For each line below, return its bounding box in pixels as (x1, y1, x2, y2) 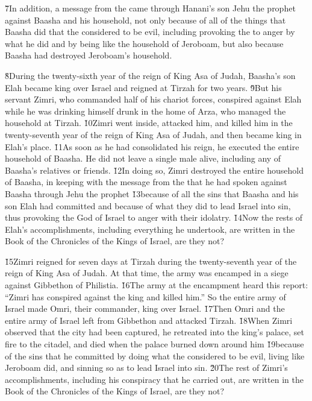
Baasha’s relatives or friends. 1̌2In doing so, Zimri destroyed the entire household (5, 163, 304, 176)
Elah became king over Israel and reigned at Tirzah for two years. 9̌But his (5, 81, 282, 93)
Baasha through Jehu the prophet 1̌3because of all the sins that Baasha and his (5, 187, 299, 200)
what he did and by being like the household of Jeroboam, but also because (5, 37, 284, 49)
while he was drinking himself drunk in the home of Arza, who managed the (5, 104, 286, 117)
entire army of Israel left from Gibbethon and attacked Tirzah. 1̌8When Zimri (5, 314, 293, 326)
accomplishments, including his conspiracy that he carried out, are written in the (5, 373, 304, 385)
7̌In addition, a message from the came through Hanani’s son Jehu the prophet (5, 2, 296, 14)
